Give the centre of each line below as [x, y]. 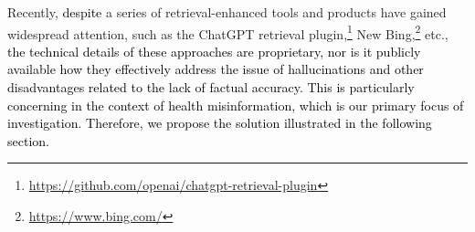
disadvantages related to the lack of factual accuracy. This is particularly [211, 87]
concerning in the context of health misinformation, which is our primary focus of [236, 105]
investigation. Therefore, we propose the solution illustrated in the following [220, 123]
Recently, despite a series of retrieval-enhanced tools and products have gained [227, 12]
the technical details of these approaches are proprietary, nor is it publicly [214, 51]
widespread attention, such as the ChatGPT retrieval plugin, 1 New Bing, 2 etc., [228, 32]
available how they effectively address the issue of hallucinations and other [216, 69]
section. [28, 140]
